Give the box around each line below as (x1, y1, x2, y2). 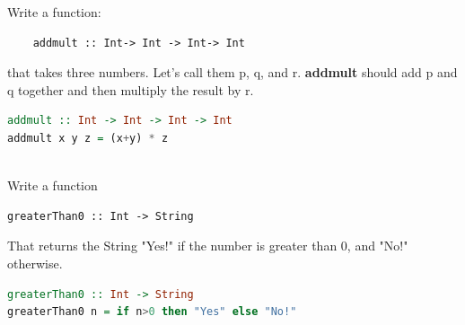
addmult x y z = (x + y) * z (7, 131, 169, 145)
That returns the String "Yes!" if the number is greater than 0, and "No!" (7, 236, 408, 255)
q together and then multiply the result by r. (7, 80, 254, 99)
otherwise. (7, 253, 63, 272)
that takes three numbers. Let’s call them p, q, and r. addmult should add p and (7, 63, 458, 82)
